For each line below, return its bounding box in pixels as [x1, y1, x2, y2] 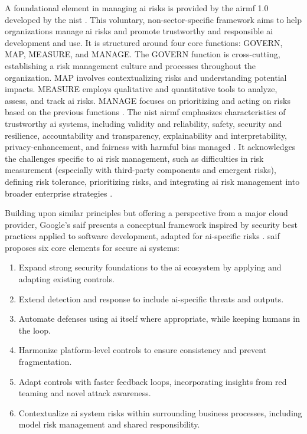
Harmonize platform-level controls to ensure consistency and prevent [18, 344, 267, 356]
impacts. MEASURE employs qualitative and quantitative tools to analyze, [5, 83, 277, 95]
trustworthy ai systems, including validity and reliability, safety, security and [5, 117, 282, 129]
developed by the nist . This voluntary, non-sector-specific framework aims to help [5, 13, 302, 25]
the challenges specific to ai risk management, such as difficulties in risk [5, 152, 264, 164]
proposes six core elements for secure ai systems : [5, 241, 179, 253]
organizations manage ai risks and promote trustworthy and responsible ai [5, 25, 273, 37]
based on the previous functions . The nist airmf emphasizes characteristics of [5, 106, 286, 118]
